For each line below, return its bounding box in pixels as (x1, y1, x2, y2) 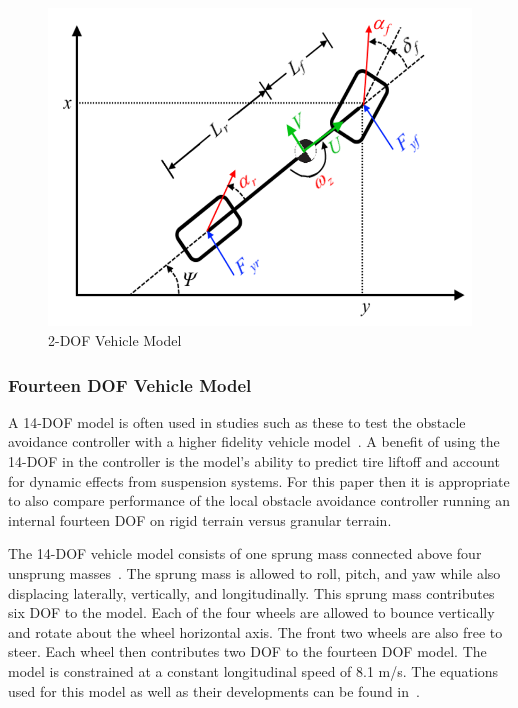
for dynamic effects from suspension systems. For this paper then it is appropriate (8, 470, 510, 491)
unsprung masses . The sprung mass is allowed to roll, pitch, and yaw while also (8, 562, 501, 583)
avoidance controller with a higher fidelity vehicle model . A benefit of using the (8, 431, 500, 452)
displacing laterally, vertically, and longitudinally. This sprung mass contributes (8, 582, 495, 603)
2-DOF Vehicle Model (48, 329, 182, 350)
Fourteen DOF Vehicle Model (8, 372, 252, 397)
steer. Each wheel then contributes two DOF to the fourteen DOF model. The (8, 641, 487, 662)
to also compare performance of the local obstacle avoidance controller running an (8, 490, 511, 511)
